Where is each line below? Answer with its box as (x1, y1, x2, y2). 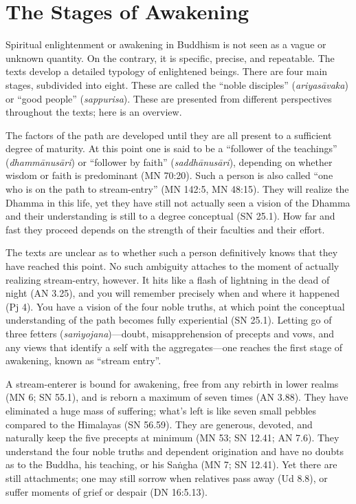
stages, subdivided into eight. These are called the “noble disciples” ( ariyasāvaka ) (5, 77, 348, 92)
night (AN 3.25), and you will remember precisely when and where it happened (5, 286, 340, 300)
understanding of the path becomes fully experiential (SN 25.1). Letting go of (5, 313, 332, 327)
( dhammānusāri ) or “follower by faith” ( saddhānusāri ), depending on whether (5, 154, 333, 169)
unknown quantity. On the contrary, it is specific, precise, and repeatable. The (5, 50, 335, 65)
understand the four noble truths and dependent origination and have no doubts (5, 443, 344, 458)
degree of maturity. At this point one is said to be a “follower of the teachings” (5, 141, 337, 156)
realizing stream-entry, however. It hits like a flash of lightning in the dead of (5, 272, 330, 286)
